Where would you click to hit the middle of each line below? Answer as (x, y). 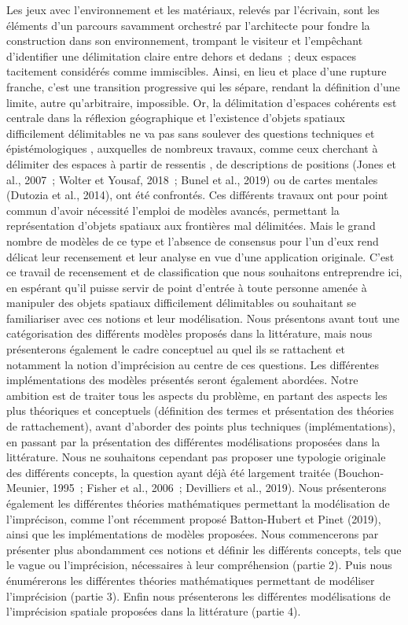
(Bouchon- (359, 472)
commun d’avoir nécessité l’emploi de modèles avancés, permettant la (173, 210)
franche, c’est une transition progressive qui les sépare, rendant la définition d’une (203, 86)
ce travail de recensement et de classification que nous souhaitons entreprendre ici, (204, 272)
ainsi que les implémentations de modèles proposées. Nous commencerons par (193, 534)
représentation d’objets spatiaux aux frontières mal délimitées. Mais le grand (191, 226)
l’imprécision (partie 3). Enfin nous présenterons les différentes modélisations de (198, 595)
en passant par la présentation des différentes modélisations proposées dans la (193, 441)
